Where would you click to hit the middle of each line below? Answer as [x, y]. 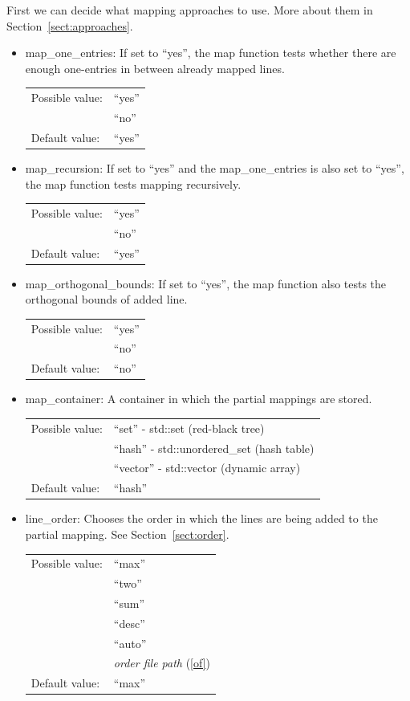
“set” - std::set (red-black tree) [189, 428]
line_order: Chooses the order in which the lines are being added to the [201, 518]
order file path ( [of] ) [162, 663]
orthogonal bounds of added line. [106, 299]
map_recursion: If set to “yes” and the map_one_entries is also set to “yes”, [215, 167]
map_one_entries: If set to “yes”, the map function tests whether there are [211, 53]
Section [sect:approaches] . [70, 25]
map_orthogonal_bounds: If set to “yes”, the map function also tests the [206, 283]
